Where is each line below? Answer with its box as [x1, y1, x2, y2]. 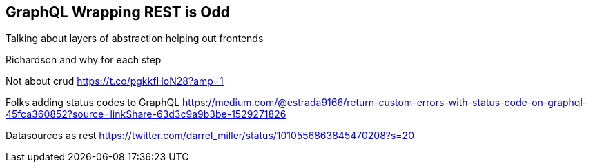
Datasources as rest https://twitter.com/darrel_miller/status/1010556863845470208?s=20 [6, 129, 414, 142]
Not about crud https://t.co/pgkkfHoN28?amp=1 [6, 75, 224, 87]
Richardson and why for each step [6, 54, 162, 66]
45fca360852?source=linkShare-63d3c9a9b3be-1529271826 [6, 108, 286, 120]
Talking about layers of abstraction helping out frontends [6, 32, 264, 45]
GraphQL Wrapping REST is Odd [6, 3, 230, 21]
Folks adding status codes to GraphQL [6, 96, 180, 109]
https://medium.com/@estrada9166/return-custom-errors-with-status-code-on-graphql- [182, 96, 587, 109]
